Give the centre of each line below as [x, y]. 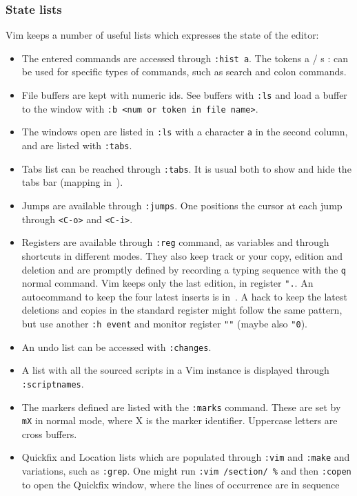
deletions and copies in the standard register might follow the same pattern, [182, 310]
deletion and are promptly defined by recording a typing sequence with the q [184, 269]
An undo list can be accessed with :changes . [116, 346]
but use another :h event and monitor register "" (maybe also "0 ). [164, 323]
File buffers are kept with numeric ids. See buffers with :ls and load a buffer [184, 95]
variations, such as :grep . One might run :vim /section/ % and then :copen [186, 471]
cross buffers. [49, 433]
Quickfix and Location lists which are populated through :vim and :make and [186, 457]
